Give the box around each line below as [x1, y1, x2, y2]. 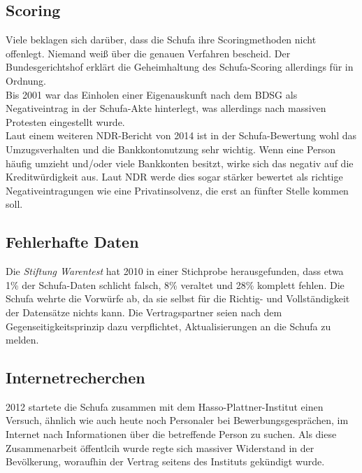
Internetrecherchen [6, 367, 145, 388]
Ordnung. [6, 73, 47, 87]
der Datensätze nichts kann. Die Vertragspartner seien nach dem [6, 304, 282, 319]
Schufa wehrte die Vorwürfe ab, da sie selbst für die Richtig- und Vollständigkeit [6, 291, 350, 306]
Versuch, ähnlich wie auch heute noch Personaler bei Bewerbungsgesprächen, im [6, 413, 349, 428]
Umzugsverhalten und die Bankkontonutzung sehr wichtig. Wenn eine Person [6, 141, 336, 156]
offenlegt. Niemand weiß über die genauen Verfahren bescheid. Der [6, 45, 291, 60]
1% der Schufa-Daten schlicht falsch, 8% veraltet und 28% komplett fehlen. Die [6, 277, 345, 292]
